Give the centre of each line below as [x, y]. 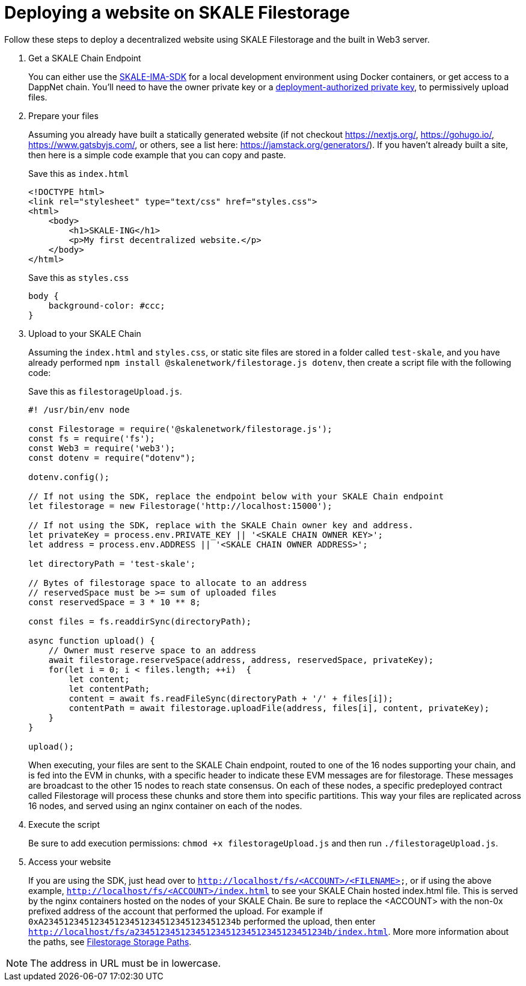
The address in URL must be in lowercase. [126, 963]
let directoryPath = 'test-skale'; [112, 563]
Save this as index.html [79, 173]
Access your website [70, 861]
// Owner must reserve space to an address [152, 650]
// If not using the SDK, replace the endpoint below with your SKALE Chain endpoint [236, 496]
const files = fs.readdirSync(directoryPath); [140, 621]
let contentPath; [109, 689]
